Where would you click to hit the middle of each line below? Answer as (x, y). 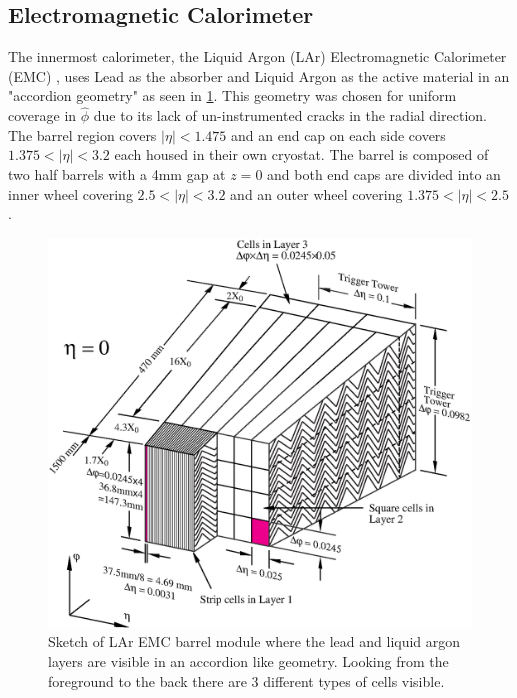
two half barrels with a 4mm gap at (117, 173)
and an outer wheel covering (316, 193)
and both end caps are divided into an (384, 173)
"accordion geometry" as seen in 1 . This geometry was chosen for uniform (232, 95)
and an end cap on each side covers (338, 134)
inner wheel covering (70, 193)
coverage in (42, 115)
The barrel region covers (82, 134)
